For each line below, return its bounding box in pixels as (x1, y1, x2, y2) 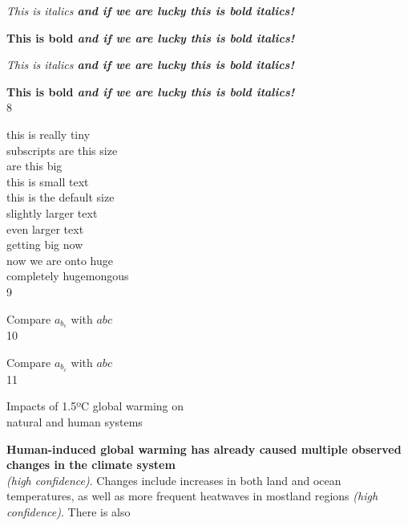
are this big (6, 157, 63, 174)
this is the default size (6, 189, 115, 206)
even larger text (6, 220, 84, 237)
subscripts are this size (6, 141, 118, 158)
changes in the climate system (6, 456, 176, 473)
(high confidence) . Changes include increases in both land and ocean (6, 471, 341, 488)
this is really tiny (6, 125, 91, 142)
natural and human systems (6, 414, 143, 430)
